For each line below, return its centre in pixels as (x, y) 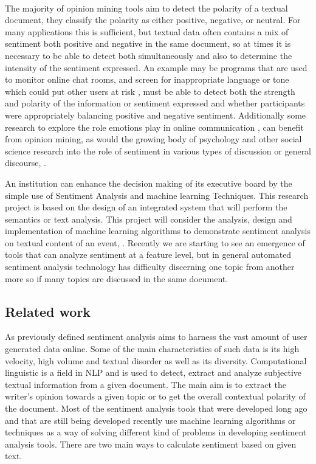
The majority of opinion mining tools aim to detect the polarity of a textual (146, 8)
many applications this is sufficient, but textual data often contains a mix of (147, 31)
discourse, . (26, 163)
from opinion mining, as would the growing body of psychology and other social (153, 139)
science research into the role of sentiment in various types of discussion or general (158, 151)
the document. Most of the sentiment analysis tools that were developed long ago (156, 408)
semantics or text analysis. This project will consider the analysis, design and (149, 219)
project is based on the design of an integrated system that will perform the (146, 207)
